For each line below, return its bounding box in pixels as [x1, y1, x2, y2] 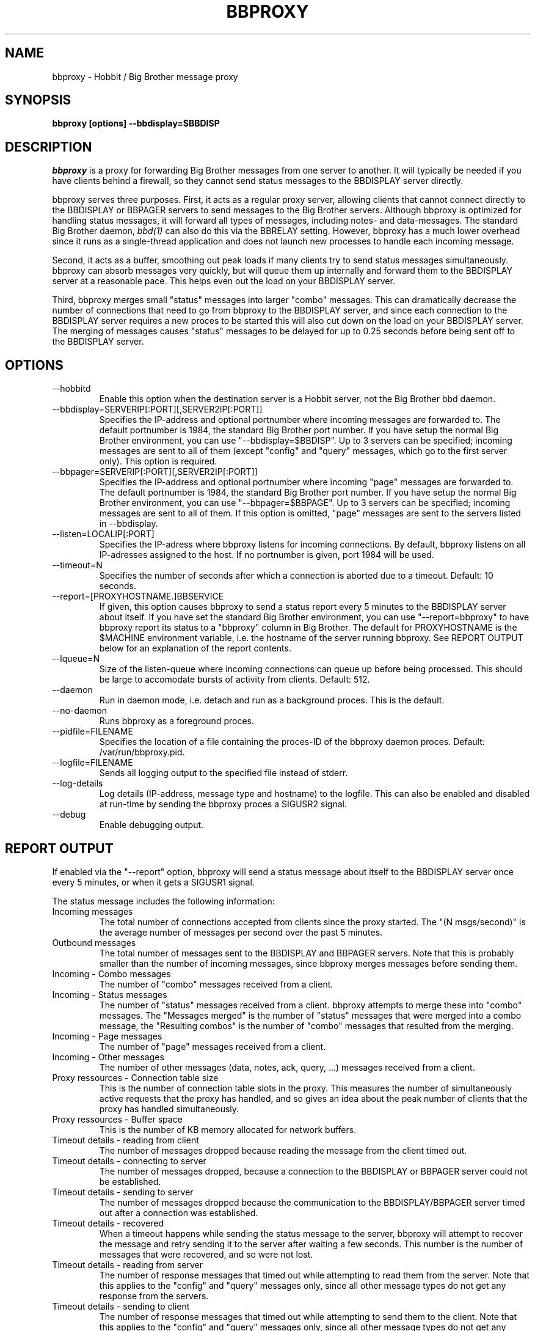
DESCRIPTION [5, 139, 92, 155]
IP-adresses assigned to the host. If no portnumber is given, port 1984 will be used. [99, 549, 434, 560]
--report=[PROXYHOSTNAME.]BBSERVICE [52, 591, 224, 602]
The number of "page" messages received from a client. [99, 1041, 326, 1052]
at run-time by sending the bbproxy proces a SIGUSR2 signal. [99, 799, 347, 810]
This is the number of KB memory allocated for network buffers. [99, 1124, 357, 1135]
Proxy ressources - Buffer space [52, 1113, 183, 1124]
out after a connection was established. [99, 1207, 258, 1218]
